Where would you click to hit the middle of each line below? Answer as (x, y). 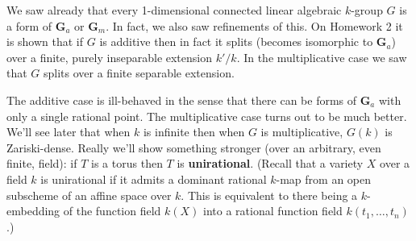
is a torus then (127, 163)
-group (367, 10)
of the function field (112, 211)
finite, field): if (42, 163)
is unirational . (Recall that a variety (270, 163)
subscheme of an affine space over (89, 195)
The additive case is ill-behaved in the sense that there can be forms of (182, 100)
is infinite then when (194, 132)
